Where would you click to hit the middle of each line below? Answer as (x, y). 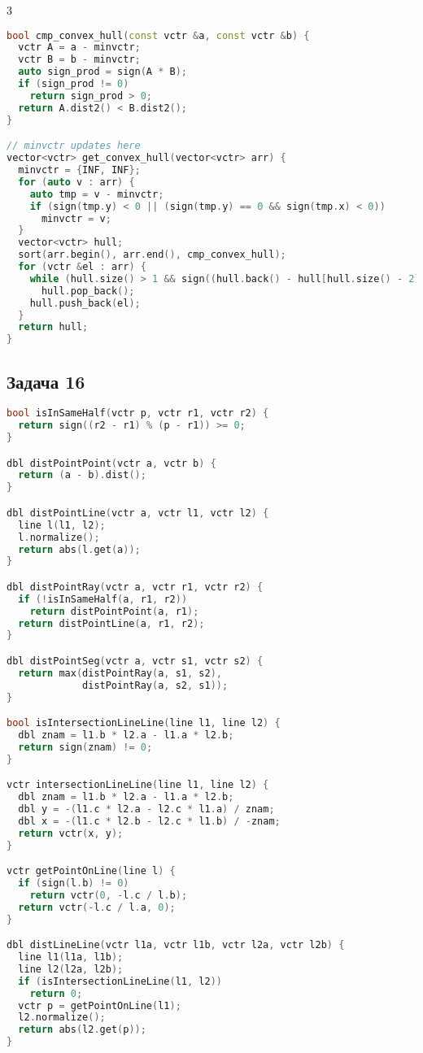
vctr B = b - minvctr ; (79, 60)
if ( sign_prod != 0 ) (74, 84)
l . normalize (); (59, 537)
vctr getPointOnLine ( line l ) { (91, 871)
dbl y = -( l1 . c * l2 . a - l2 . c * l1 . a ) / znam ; (146, 809)
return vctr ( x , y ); (71, 833)
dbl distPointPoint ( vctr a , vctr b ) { (111, 463)
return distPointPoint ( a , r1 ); (114, 611)
